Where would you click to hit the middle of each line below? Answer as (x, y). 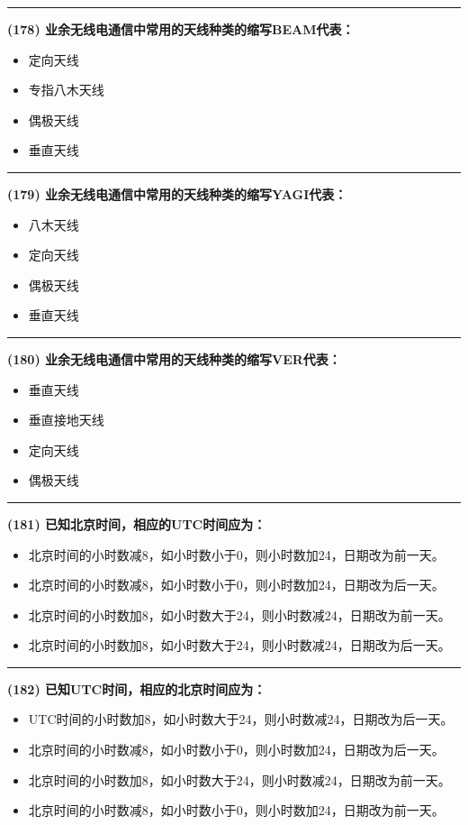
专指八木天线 (66, 90)
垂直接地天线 (66, 420)
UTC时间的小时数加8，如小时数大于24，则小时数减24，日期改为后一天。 (241, 719)
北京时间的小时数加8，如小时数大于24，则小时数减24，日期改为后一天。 (239, 645)
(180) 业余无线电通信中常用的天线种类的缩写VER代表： (174, 358)
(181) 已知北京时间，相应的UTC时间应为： (137, 523)
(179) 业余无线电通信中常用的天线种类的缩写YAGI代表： (177, 193)
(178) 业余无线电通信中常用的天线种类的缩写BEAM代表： (181, 29)
